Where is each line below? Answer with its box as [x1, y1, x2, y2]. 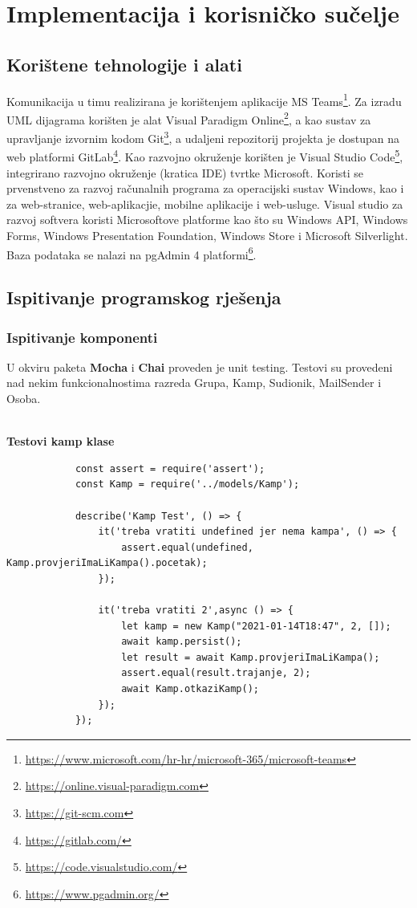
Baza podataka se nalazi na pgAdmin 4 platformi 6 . [6, 243, 257, 263]
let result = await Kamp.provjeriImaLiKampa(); [121, 651, 380, 663]
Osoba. [6, 389, 41, 406]
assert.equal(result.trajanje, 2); [121, 667, 311, 679]
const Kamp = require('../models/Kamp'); [75, 478, 300, 491]
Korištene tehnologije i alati [6, 51, 242, 76]
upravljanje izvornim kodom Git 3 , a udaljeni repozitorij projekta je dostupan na [6, 128, 400, 146]
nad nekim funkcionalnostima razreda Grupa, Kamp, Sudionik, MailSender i [6, 374, 382, 391]
